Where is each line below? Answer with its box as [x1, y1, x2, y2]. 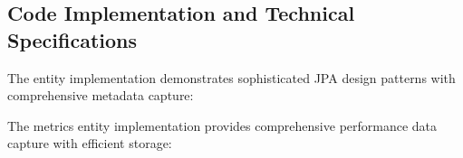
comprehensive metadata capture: [7, 86, 194, 105]
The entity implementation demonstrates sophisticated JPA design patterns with [7, 68, 456, 87]
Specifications [7, 25, 138, 53]
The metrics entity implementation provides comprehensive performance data [7, 116, 438, 135]
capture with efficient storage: [7, 134, 172, 153]
